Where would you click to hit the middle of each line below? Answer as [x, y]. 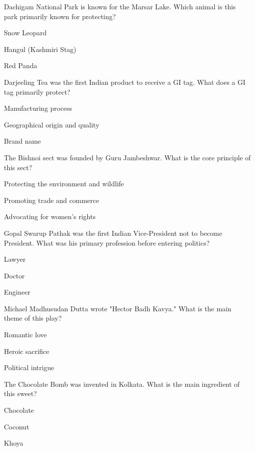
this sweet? [21, 393]
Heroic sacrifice [27, 351]
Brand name [23, 141]
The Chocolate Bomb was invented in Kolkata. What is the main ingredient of [122, 384]
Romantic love [25, 335]
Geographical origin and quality [52, 124]
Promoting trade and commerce [51, 200]
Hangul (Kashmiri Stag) [40, 49]
